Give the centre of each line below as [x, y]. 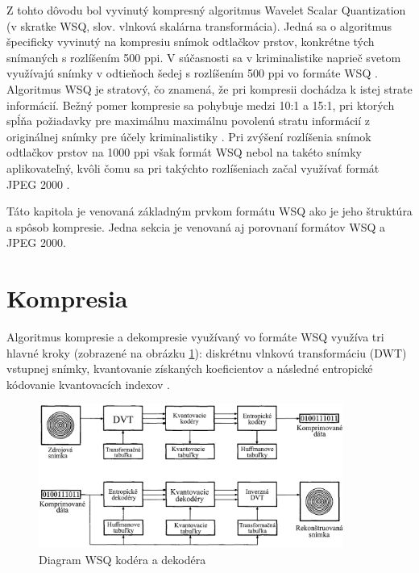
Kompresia [67, 298]
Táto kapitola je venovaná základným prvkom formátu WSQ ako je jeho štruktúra [209, 211]
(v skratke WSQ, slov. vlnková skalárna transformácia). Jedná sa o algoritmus [199, 25]
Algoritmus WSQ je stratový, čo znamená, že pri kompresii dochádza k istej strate [209, 88]
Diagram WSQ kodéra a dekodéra [122, 559]
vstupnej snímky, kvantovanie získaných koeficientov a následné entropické [190, 368]
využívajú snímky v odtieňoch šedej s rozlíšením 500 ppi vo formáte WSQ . [192, 73]
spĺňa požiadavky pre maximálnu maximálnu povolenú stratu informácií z [189, 121]
